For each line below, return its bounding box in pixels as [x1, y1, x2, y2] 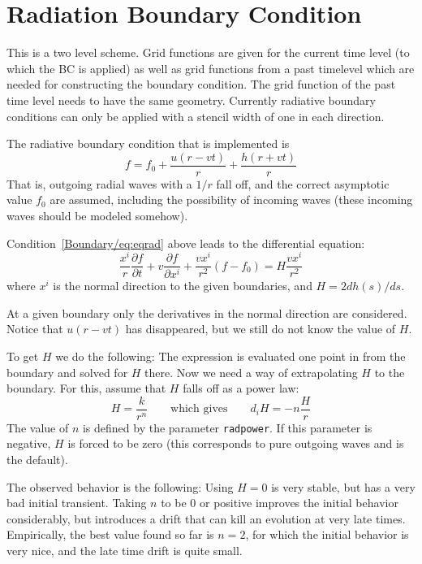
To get [6, 347, 39, 364]
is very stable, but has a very [271, 478, 416, 495]
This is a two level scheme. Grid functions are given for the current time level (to [6, 44, 410, 61]
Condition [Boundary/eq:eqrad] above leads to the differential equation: [6, 234, 365, 251]
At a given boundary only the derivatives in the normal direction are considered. [6, 304, 407, 321]
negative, [6, 435, 51, 452]
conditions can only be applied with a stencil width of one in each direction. [6, 107, 385, 124]
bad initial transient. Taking [6, 494, 147, 511]
